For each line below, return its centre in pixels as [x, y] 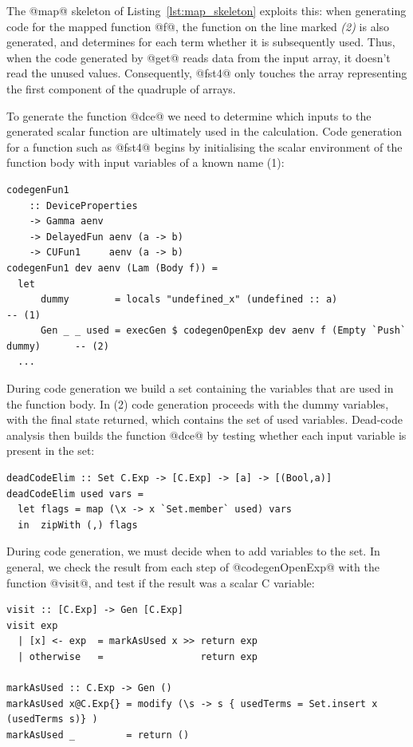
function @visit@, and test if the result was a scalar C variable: [161, 582]
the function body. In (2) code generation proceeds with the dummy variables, [198, 403]
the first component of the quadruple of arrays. [121, 88]
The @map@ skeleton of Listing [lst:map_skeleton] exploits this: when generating [206, 10]
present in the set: [51, 451]
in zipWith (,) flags [78, 525]
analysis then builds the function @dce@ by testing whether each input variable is [206, 435]
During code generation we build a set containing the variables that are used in [200, 388]
